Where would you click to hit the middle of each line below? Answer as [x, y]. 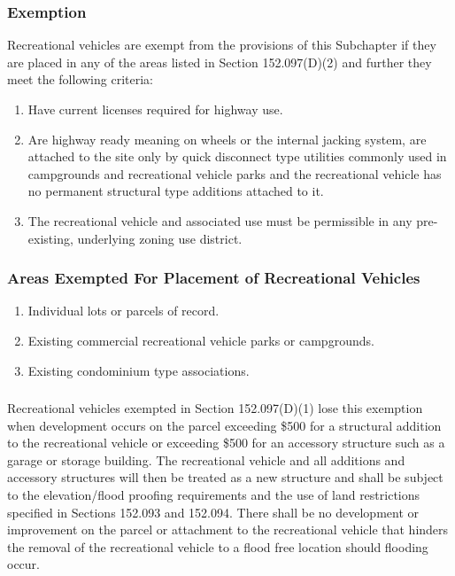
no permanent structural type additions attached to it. [176, 191]
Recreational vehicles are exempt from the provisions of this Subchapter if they [222, 45]
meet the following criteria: [80, 79]
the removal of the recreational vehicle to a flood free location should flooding [218, 546]
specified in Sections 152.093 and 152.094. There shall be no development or [213, 512]
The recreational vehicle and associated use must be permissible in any [220, 220]
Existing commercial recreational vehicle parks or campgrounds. [201, 340]
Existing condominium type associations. [139, 370]
